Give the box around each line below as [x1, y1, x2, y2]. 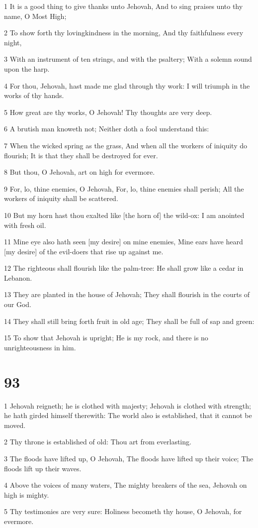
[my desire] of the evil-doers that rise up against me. [4, 246, 164, 256]
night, [4, 37, 22, 47]
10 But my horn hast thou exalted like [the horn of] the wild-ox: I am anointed [4, 210, 245, 220]
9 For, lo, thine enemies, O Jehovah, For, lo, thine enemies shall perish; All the [4, 183, 244, 194]
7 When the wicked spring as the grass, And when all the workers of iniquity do [4, 140, 247, 150]
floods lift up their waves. [4, 463, 82, 473]
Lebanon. [4, 272, 32, 283]
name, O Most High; [4, 10, 67, 21]
